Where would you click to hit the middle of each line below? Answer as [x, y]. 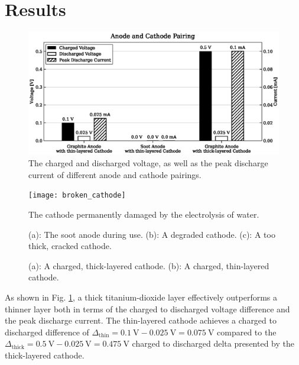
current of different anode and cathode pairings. [115, 174]
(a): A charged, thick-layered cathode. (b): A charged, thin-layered [149, 265]
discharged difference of [47, 332]
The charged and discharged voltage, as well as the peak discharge [148, 163]
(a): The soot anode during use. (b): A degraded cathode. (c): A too [152, 234]
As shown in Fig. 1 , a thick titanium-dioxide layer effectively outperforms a [141, 297]
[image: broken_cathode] [77, 196]
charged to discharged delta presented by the [213, 343]
